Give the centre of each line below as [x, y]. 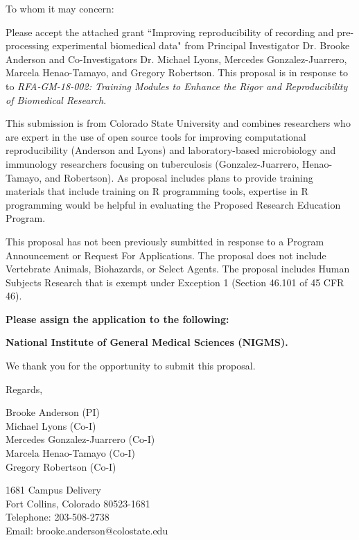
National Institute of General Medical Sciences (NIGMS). [147, 342]
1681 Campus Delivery [53, 490]
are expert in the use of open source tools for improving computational [156, 136]
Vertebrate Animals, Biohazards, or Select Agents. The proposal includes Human [178, 269]
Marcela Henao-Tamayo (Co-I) [71, 453]
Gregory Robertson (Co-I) [61, 466]
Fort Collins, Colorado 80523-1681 [78, 503]
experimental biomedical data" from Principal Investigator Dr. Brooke [201, 45]
